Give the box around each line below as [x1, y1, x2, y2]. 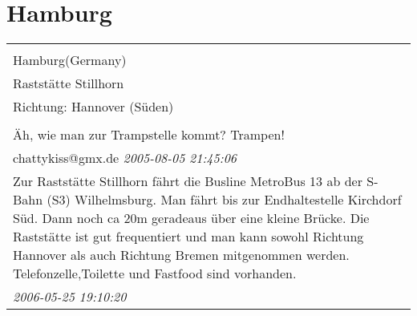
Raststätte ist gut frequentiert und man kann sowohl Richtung [13, 227, 364, 246]
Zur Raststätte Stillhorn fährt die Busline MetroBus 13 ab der [13, 172, 362, 191]
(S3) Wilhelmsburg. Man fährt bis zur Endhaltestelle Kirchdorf [47, 190, 402, 209]
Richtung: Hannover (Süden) [13, 97, 174, 116]
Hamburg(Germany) [13, 51, 127, 70]
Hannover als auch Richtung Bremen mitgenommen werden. [13, 245, 350, 265]
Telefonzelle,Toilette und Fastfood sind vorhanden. [13, 264, 297, 283]
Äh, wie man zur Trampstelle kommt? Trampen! [13, 125, 285, 144]
